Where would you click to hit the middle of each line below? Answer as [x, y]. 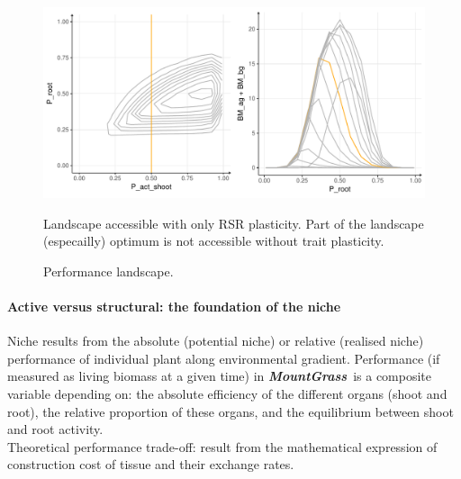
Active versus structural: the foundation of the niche [174, 306]
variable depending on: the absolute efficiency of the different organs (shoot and [227, 393]
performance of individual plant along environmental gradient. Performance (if [224, 358]
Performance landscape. [108, 271]
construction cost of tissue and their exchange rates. [151, 464]
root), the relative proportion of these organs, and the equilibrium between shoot [230, 411]
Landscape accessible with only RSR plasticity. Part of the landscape [234, 223]
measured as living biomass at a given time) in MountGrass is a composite [220, 376]
